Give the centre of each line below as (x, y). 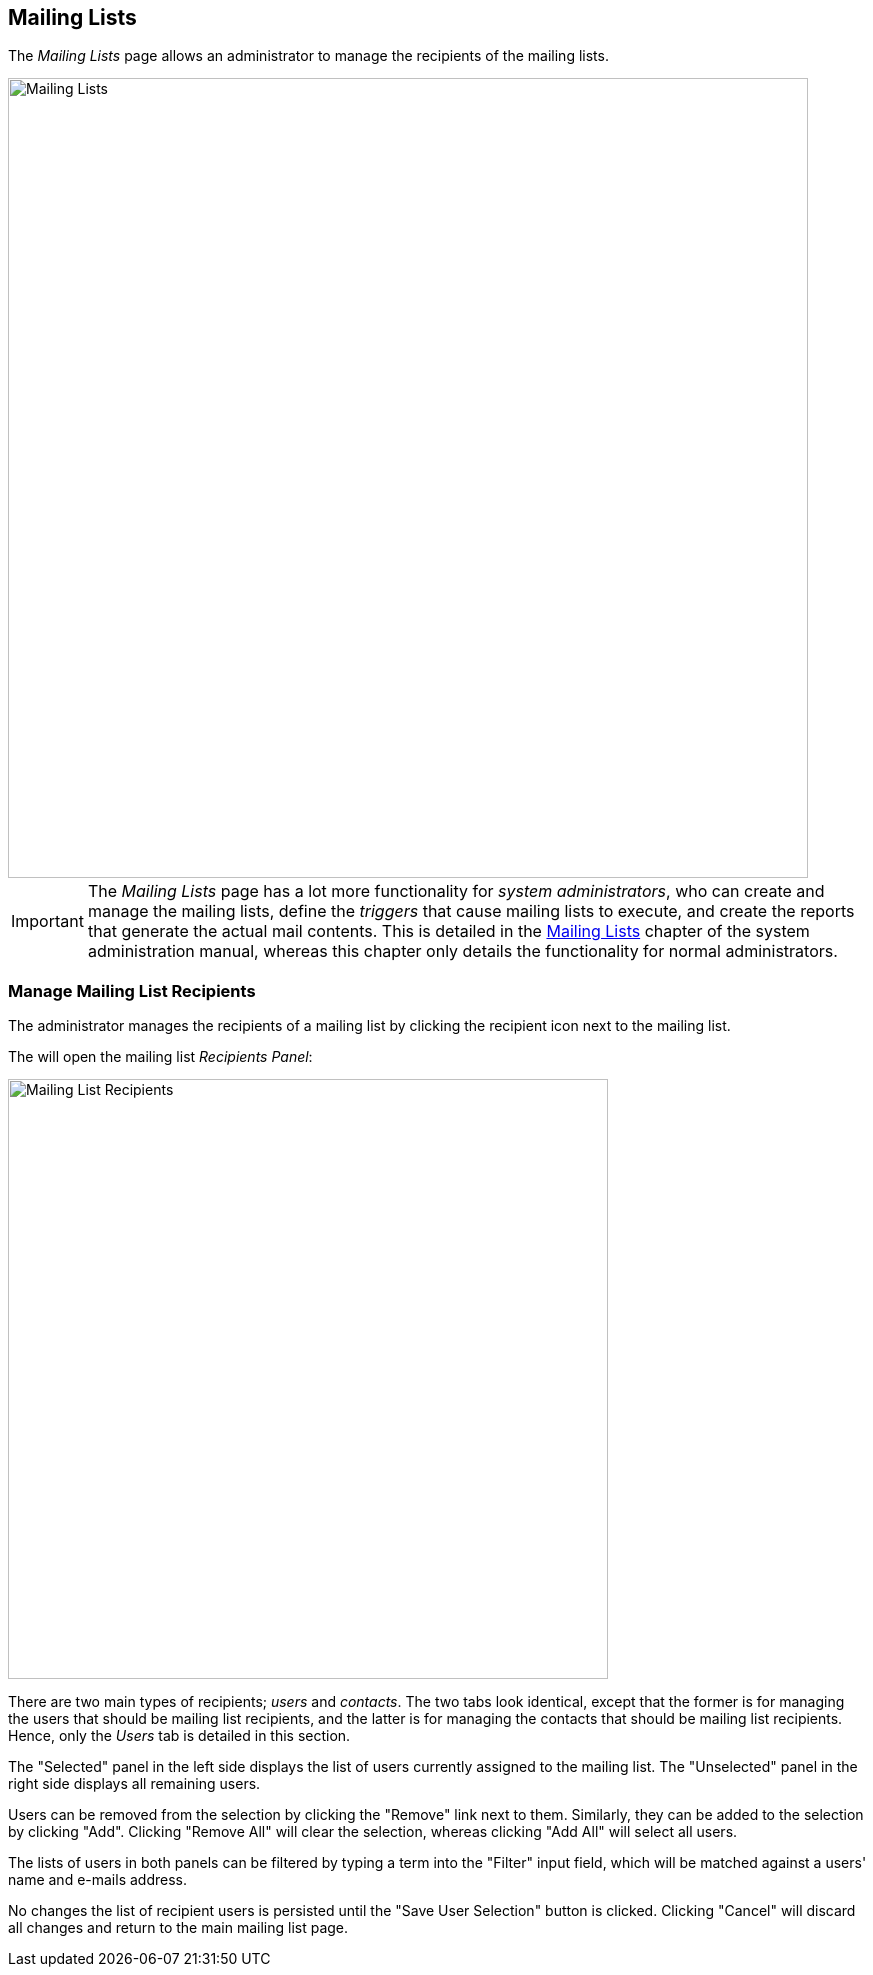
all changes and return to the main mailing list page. (178, 1928)
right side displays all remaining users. (134, 1784)
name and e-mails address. (97, 1880)
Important (47, 921)
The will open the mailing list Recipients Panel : (160, 1057)
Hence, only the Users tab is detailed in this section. (179, 1736)
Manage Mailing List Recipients (132, 990)
